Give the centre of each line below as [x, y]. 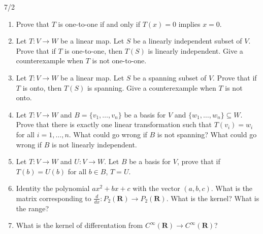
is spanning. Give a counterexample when [152, 87]
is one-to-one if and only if [99, 24]
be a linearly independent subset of [188, 41]
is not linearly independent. [94, 144]
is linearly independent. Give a [195, 50]
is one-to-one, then [93, 50]
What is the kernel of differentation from [79, 225]
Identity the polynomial [53, 188]
